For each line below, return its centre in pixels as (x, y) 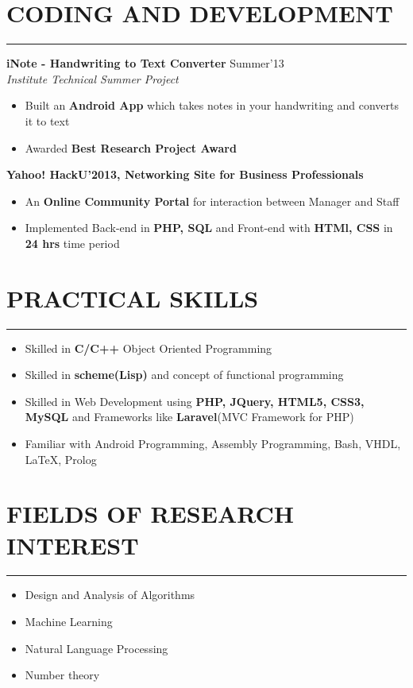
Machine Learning (69, 622)
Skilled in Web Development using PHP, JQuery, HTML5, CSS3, (195, 401)
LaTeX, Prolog (61, 459)
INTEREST (73, 545)
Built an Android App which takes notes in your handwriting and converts (212, 105)
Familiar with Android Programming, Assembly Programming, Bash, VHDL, (213, 443)
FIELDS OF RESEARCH (150, 514)
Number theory (62, 675)
